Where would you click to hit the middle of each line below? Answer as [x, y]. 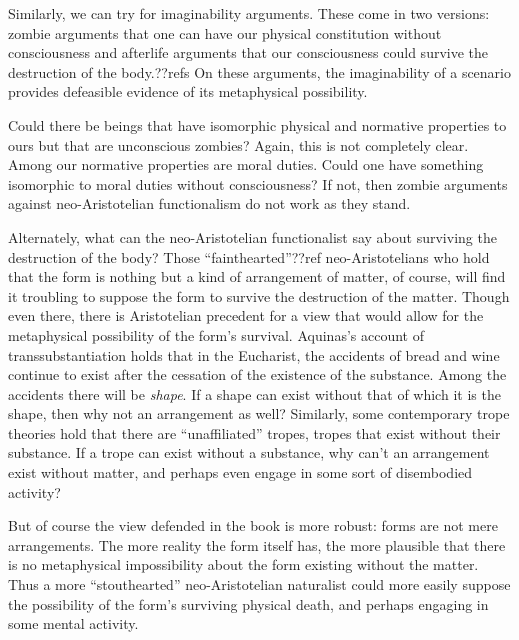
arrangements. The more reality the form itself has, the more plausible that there [257, 544]
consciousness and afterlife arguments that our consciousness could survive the [248, 52]
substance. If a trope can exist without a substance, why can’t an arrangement [249, 452]
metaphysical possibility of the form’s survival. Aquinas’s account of [216, 334]
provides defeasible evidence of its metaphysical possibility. [188, 91]
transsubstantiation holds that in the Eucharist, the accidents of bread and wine [254, 354]
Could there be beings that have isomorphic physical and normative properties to [257, 124]
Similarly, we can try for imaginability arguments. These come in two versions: [249, 13]
